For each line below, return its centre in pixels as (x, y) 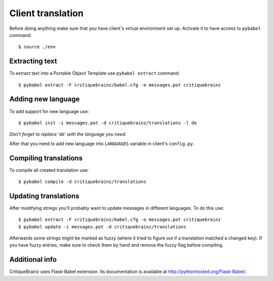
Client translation (46, 13)
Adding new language (45, 99)
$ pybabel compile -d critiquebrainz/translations (82, 182)
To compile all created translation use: (49, 170)
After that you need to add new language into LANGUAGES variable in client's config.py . (102, 144)
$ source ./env (37, 47)
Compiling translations (46, 158)
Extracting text (33, 61)
